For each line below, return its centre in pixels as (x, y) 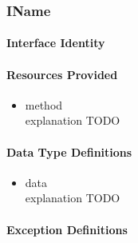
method (44, 104)
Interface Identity (56, 43)
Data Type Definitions (69, 151)
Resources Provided (62, 74)
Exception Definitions (67, 229)
